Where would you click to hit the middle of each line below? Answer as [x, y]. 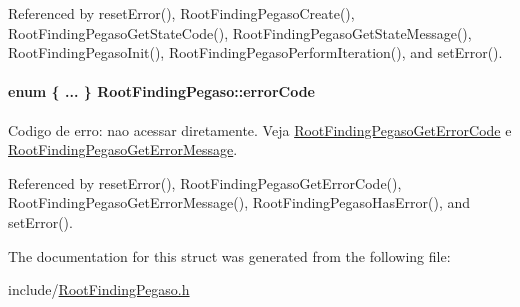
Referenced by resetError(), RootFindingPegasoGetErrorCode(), [205, 182]
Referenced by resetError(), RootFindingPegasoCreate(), [181, 13]
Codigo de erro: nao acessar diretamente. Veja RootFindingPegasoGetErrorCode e [260, 129]
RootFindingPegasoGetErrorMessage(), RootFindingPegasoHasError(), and [239, 202]
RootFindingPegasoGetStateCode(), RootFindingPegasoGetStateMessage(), [240, 32]
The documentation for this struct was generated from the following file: [229, 255]
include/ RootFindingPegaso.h [99, 289]
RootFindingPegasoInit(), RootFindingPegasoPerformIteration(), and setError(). [255, 52]
